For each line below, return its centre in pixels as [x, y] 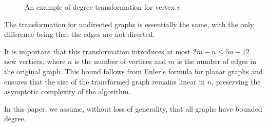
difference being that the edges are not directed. [80, 34]
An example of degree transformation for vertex [100, 7]
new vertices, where [35, 61]
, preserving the [236, 81]
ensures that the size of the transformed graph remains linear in [105, 81]
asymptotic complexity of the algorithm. [68, 91]
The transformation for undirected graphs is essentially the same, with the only [129, 24]
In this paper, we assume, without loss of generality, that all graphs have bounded [133, 108]
